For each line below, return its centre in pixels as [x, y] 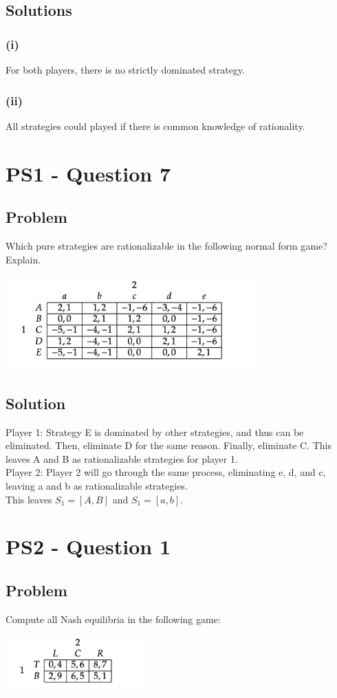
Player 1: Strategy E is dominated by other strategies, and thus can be [155, 432]
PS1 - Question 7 [88, 173]
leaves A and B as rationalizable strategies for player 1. [122, 458]
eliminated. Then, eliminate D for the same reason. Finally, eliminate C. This [168, 445]
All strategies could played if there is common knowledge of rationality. [155, 126]
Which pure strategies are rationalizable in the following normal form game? [166, 245]
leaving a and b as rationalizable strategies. [97, 486]
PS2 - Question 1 [88, 546]
